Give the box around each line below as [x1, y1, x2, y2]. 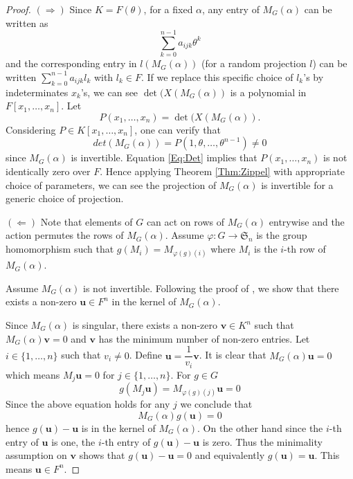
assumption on [6, 448, 67, 462]
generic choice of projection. [6, 191, 124, 206]
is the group [256, 228, 307, 242]
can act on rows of [146, 214, 224, 228]
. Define [129, 347, 162, 362]
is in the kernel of [81, 420, 156, 435]
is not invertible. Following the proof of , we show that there [83, 280, 339, 295]
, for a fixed [143, 2, 193, 16]
